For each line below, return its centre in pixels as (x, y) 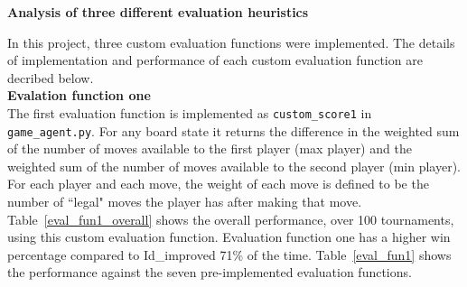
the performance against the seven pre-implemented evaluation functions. (210, 272)
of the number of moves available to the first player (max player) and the (210, 148)
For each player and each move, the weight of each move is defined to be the (218, 184)
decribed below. (51, 77)
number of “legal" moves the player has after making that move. (185, 202)
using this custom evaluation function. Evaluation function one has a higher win (229, 237)
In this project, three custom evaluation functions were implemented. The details (231, 42)
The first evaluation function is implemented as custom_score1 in (190, 112)
